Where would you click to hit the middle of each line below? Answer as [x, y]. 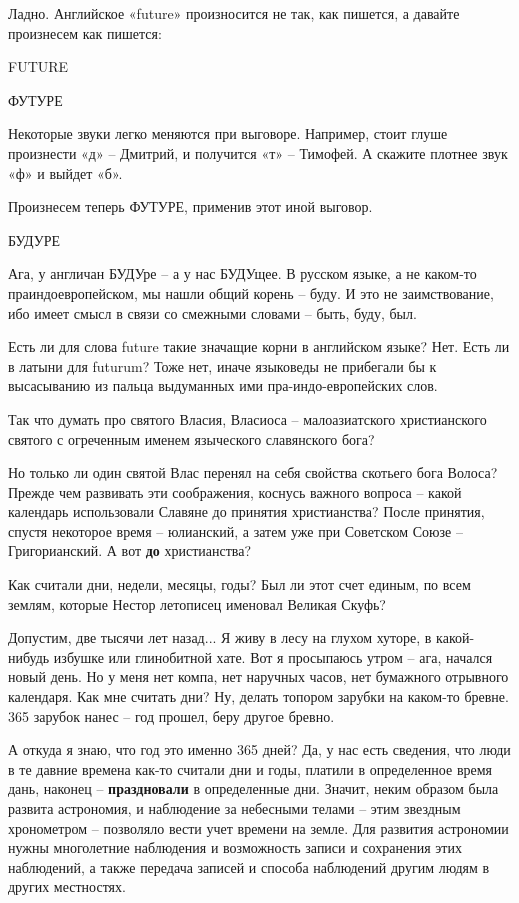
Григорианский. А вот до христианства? [130, 550]
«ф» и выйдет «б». [65, 172]
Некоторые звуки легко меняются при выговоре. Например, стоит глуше [228, 133]
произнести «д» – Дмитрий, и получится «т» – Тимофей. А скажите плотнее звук [258, 152]
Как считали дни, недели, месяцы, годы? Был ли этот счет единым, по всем [239, 584]
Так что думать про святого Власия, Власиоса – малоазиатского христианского [247, 418]
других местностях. [67, 886]
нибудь [29, 656]
